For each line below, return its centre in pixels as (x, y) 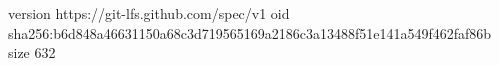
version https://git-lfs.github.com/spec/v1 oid (149, 13)
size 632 (32, 52)
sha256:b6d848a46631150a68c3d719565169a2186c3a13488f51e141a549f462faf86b (250, 32)
